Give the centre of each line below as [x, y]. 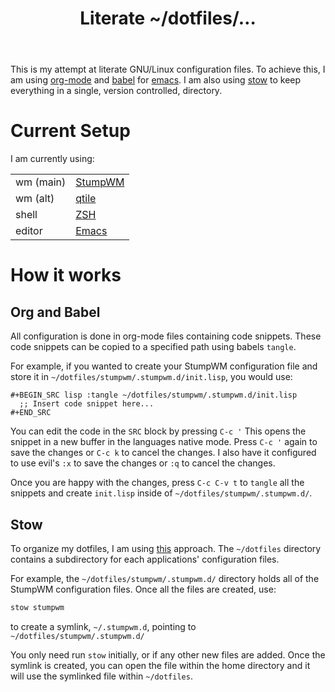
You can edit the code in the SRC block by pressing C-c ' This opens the [158, 431]
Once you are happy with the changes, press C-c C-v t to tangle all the [157, 483]
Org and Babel [55, 312]
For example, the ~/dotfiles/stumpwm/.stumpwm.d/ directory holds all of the [165, 578]
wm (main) [41, 182]
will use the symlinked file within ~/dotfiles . [101, 676]
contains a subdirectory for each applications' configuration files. [145, 559]
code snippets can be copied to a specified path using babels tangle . [153, 347]
